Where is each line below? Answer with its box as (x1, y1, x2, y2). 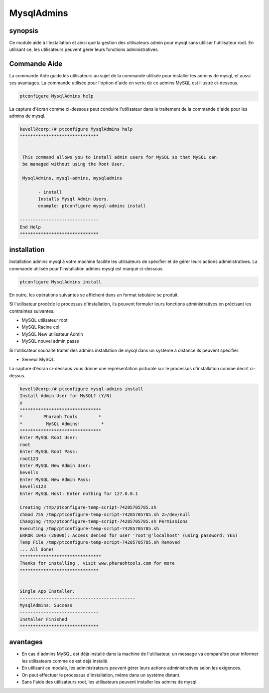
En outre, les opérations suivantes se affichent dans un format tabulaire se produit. (9, 292, 179, 298)
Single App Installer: (19, 589, 75, 594)
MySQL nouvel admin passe (21, 338, 79, 344)
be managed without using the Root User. (22, 161, 125, 167)
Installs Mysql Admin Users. (38, 196, 110, 202)
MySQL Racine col (21, 324, 60, 330)
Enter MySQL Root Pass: (19, 449, 78, 455)
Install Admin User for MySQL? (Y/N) (19, 393, 112, 399)
